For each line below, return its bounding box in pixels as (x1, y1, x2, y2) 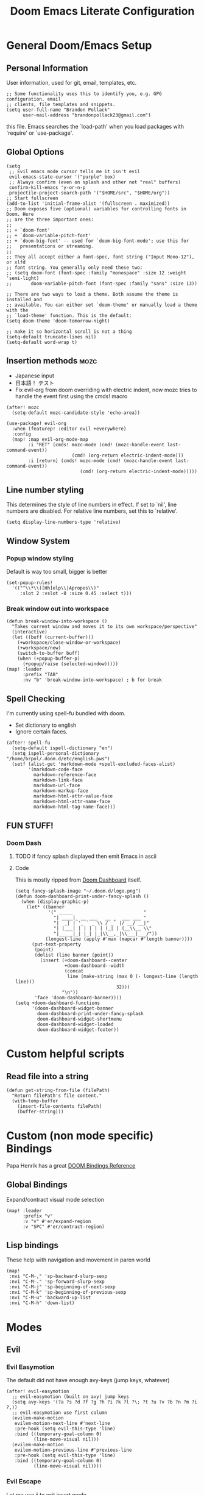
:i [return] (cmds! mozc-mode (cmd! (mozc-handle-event (28, 457, 173, 464)
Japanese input (15, 372, 55, 379)
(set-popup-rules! (6, 580, 53, 586)
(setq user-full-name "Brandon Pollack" (6, 107, 111, 113)
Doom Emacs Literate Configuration (10, 4, 195, 18)
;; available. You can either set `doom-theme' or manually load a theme (6, 302, 198, 308)
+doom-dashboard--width (64, 962, 125, 969)
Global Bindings (6, 1180, 68, 1190)
